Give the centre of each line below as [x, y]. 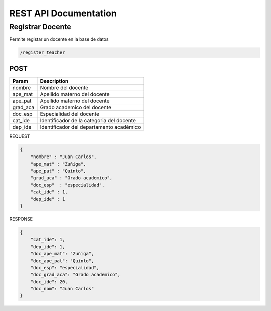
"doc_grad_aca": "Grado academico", [75, 275]
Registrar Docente [40, 27]
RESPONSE [21, 219]
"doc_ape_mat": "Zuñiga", [62, 254]
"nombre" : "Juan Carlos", [64, 157]
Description [54, 81]
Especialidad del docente [70, 114]
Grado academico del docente [76, 107]
